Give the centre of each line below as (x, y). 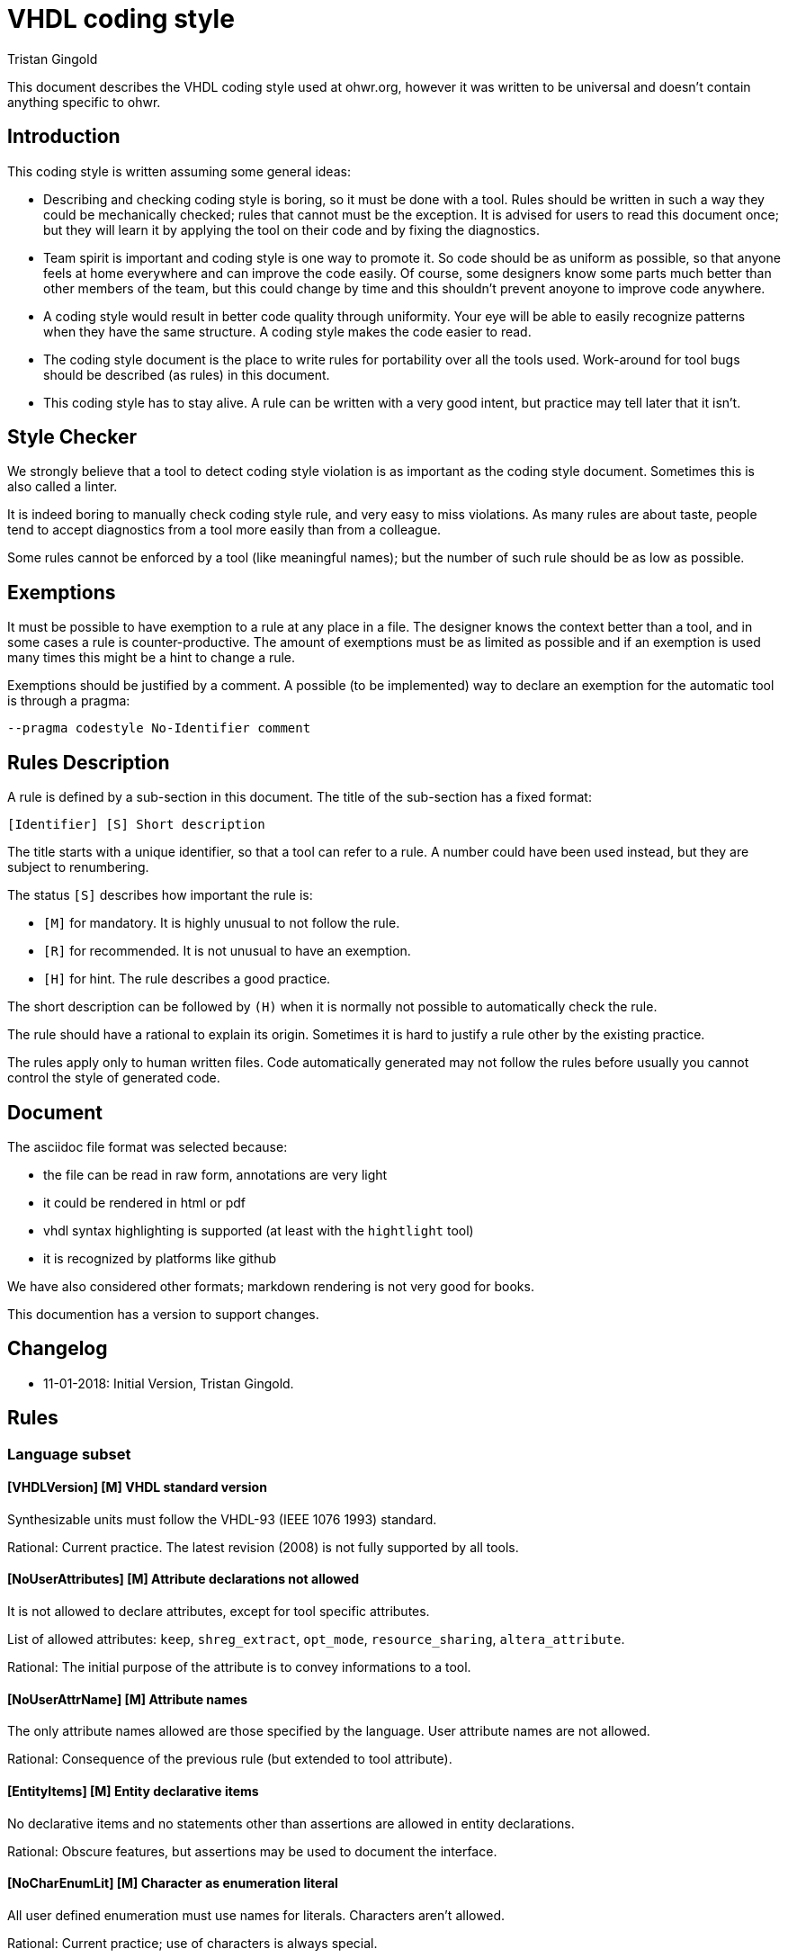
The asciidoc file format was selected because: (148, 1146)
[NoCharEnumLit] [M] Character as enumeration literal (173, 1883)
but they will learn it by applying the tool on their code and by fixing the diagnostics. (292, 229)
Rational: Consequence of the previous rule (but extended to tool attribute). (230, 1759)
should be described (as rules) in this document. (187, 374)
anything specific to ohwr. (84, 102)
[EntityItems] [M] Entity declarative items (133, 1791)
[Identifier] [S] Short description (136, 825)
